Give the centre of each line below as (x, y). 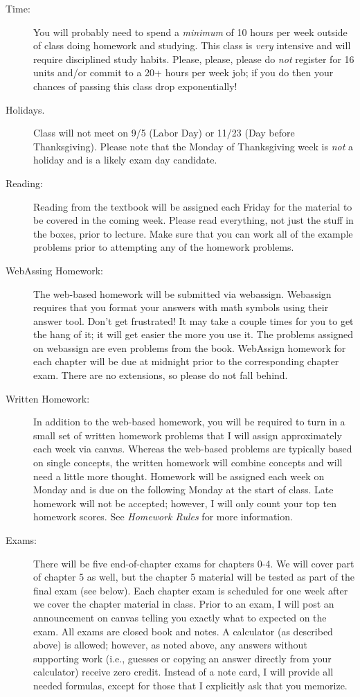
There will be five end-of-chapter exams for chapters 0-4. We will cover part (194, 563)
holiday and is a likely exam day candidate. (125, 160)
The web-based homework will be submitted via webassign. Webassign (182, 293)
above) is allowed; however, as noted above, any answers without (170, 645)
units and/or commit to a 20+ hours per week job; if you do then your (183, 72)
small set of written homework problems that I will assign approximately (188, 435)
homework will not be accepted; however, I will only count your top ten (185, 503)
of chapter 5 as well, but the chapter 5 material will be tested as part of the (194, 577)
